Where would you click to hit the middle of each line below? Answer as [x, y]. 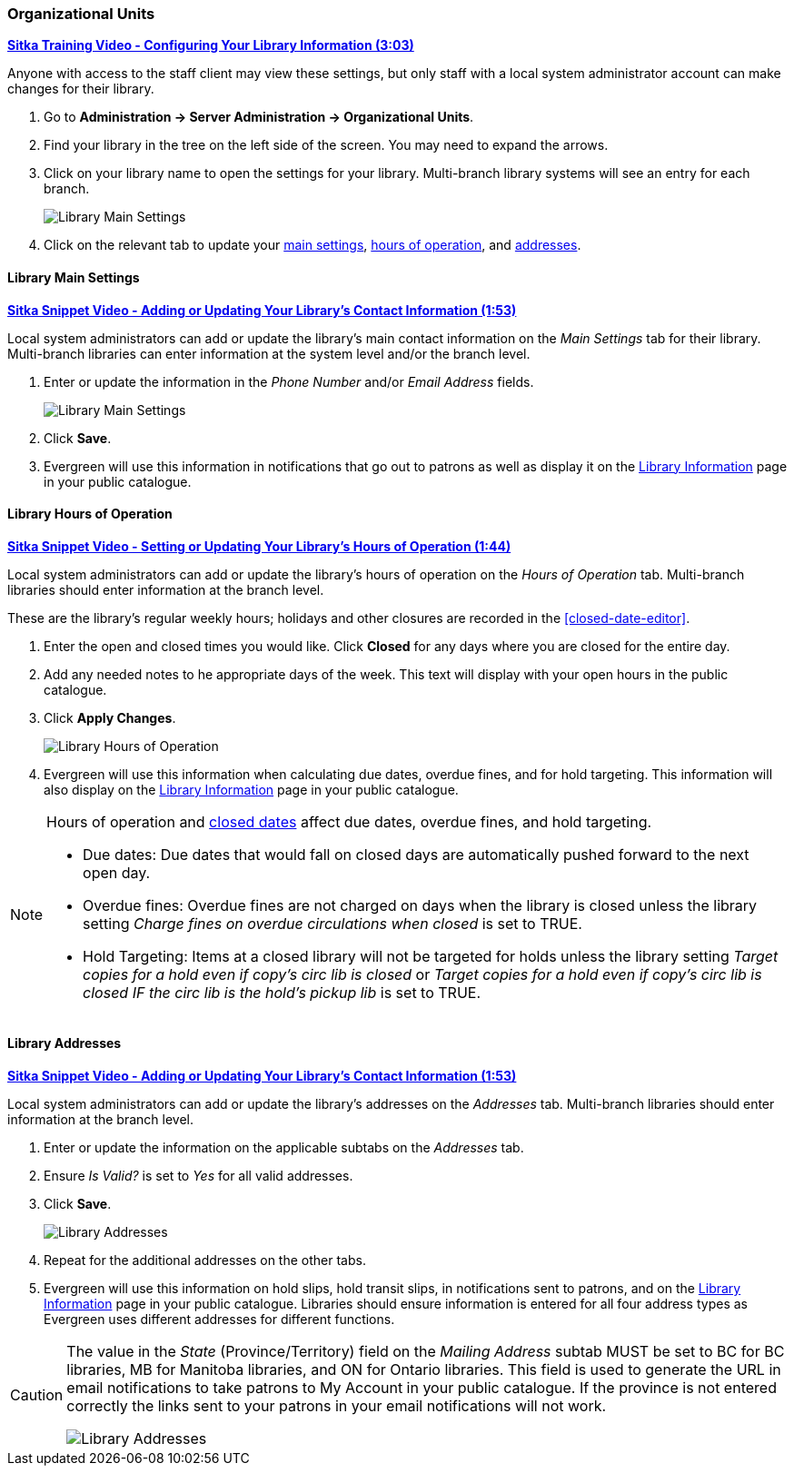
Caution [37, 1395]
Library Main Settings [74, 277]
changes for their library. [81, 89]
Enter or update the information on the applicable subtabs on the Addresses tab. [284, 1148]
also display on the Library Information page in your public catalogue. [251, 789]
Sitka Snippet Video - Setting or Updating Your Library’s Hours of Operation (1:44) [259, 546]
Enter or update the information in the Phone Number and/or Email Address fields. [289, 381]
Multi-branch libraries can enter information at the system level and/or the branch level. [269, 353]
